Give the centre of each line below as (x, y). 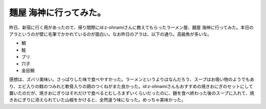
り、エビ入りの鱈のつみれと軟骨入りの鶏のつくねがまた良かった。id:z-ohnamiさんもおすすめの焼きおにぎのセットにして (131, 86)
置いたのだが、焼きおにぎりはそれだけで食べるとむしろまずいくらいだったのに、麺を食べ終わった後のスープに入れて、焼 (132, 93)
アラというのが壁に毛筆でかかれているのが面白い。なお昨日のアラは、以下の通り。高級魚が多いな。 (110, 34)
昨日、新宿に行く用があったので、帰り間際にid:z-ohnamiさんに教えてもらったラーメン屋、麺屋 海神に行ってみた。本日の (131, 27)
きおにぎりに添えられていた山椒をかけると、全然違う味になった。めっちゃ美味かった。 (98, 100)
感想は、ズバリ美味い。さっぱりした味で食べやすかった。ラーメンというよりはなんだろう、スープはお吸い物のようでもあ (132, 79)
